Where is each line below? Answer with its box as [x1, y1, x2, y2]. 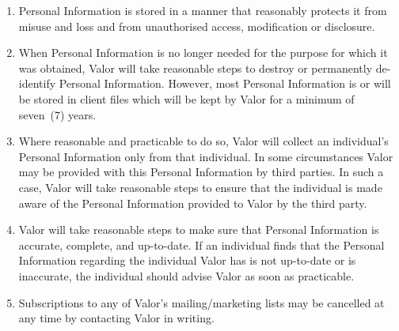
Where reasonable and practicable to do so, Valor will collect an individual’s [18, 133, 389, 149]
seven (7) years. [18, 106, 97, 122]
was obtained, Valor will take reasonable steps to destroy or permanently [18, 59, 373, 76]
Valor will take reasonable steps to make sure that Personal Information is [18, 221, 379, 238]
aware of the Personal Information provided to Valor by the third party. [18, 194, 367, 211]
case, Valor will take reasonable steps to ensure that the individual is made [18, 179, 382, 195]
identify [18, 75, 56, 92]
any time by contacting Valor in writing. [18, 310, 215, 326]
